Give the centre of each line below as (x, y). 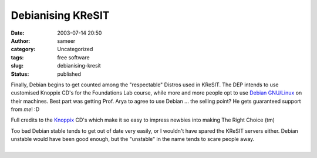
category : (23, 49)
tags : (17, 57)
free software (74, 57)
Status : (20, 74)
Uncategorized (75, 49)
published (69, 74)
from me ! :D (25, 109)
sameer (66, 41)
